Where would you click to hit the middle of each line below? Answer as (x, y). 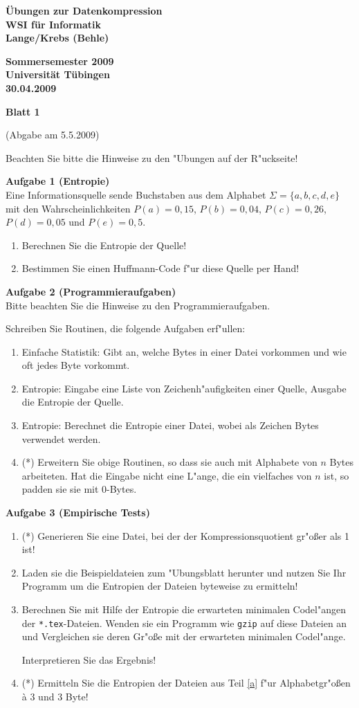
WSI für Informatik (54, 24)
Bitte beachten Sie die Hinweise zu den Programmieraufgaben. (138, 305)
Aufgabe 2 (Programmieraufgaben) (91, 291)
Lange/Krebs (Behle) (57, 38)
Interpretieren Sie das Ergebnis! (89, 659)
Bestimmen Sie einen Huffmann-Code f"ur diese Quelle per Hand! (160, 268)
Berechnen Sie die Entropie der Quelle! (104, 245)
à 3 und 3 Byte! (55, 697)
